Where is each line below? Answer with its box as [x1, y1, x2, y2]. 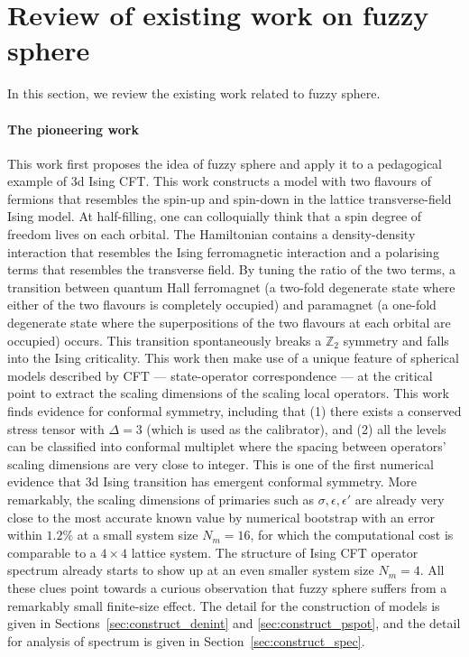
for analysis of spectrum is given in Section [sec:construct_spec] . [7, 631, 365, 650]
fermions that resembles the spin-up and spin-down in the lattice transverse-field [7, 189, 452, 208]
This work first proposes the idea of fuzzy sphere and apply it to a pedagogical [7, 153, 442, 172]
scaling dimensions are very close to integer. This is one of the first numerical [7, 454, 434, 473]
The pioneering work [7, 119, 139, 138]
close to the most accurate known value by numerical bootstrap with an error [7, 507, 436, 526]
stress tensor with [7, 419, 105, 438]
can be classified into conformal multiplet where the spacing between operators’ [7, 437, 446, 456]
